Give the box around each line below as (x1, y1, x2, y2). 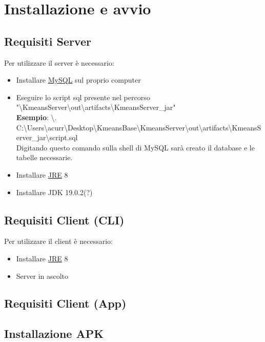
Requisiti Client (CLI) (4, 212, 125, 227)
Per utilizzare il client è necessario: (4, 236, 113, 246)
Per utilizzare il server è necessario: (4, 57, 114, 68)
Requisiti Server (4, 33, 91, 49)
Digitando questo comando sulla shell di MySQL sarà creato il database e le (16, 142, 255, 153)
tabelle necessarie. (16, 152, 73, 163)
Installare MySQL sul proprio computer (16, 74, 141, 85)
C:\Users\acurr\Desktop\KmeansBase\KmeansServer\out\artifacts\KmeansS (16, 122, 261, 132)
